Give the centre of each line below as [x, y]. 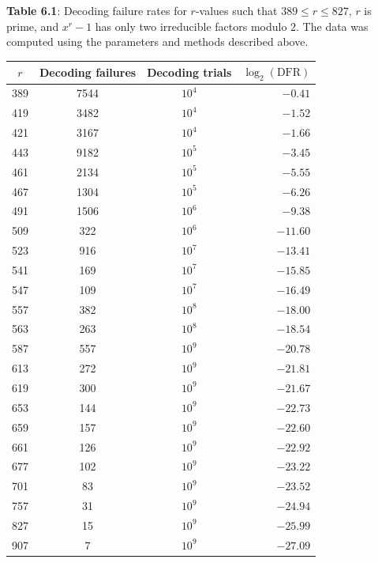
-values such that [236, 10]
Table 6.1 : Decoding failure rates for [97, 10]
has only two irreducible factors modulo [191, 26]
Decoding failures [88, 72]
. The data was [332, 26]
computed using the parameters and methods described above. [157, 42]
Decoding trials [189, 72]
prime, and [33, 26]
